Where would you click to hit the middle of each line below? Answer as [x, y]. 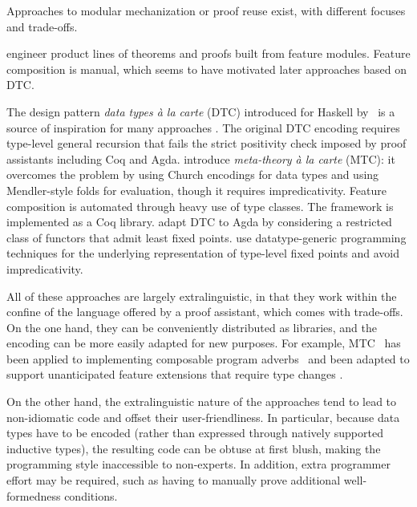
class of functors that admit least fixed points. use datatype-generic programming [206, 237]
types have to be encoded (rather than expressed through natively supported [195, 433]
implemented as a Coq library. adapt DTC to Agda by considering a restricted [199, 222]
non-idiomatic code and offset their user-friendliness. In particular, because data [203, 417]
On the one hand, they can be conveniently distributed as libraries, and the [192, 327]
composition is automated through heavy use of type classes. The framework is [200, 206]
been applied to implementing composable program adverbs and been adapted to [208, 358]
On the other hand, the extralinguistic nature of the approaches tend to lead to [202, 402]
